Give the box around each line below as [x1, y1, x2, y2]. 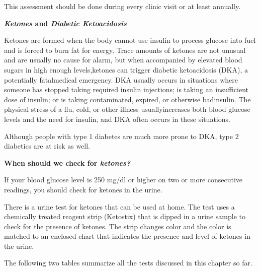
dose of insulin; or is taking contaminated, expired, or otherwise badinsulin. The [4, 94, 251, 104]
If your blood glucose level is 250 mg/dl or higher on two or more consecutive [4, 174, 243, 185]
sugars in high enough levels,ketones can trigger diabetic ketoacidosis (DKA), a [4, 64, 248, 75]
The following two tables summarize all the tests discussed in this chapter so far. [4, 257, 252, 268]
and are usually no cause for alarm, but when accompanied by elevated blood [4, 54, 242, 65]
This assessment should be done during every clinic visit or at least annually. [4, 1, 241, 11]
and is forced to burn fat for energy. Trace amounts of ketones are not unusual [4, 44, 246, 55]
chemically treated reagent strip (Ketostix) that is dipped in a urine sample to [4, 211, 245, 222]
